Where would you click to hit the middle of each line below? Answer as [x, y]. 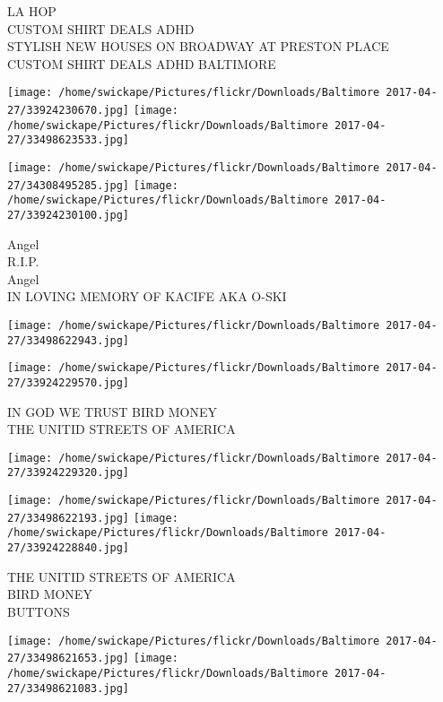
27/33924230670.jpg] [69, 111]
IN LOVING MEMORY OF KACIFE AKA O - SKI [147, 296]
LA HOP [32, 11]
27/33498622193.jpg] [69, 518]
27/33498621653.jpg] [69, 659]
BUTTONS [39, 611]
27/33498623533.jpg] [69, 140]
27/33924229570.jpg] [69, 382]
